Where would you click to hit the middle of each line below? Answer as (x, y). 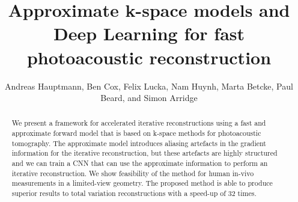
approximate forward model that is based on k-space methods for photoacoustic (136, 133)
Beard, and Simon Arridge (149, 98)
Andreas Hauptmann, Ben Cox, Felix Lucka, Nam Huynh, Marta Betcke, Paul (149, 86)
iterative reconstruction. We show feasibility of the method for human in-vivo (133, 173)
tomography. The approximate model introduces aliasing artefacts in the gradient (139, 143)
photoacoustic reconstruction (149, 57)
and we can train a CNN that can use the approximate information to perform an (140, 163)
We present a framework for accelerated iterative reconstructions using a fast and (139, 123)
